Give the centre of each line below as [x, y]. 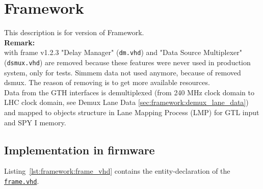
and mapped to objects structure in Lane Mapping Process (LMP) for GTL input [132, 112]
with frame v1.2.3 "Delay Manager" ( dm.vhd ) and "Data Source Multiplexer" [123, 52]
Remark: [20, 42]
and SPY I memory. [35, 122]
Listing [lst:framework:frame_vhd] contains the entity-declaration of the [117, 171]
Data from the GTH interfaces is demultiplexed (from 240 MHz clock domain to [129, 92]
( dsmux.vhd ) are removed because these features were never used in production [127, 62]
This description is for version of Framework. [74, 32]
